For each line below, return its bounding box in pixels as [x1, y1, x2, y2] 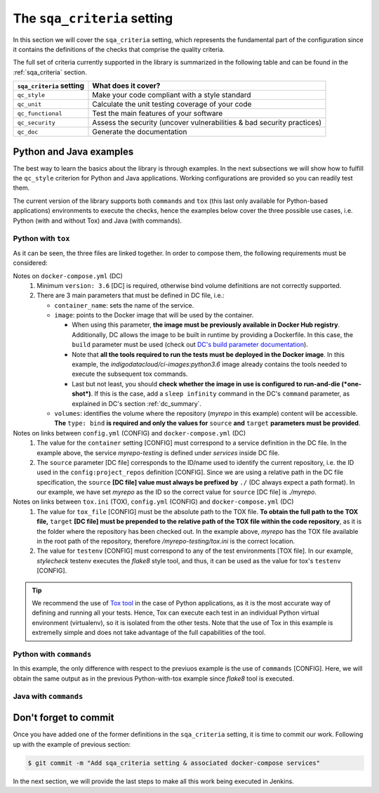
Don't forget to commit [13, 712, 115, 723]
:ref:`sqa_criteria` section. [13, 67, 87, 77]
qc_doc [17, 128, 39, 136]
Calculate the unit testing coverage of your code [92, 99, 252, 109]
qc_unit [17, 100, 42, 108]
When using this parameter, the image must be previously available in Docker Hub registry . [72, 320, 340, 329]
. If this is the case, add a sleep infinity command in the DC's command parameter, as [91, 390, 350, 398]
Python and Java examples [13, 145, 134, 157]
